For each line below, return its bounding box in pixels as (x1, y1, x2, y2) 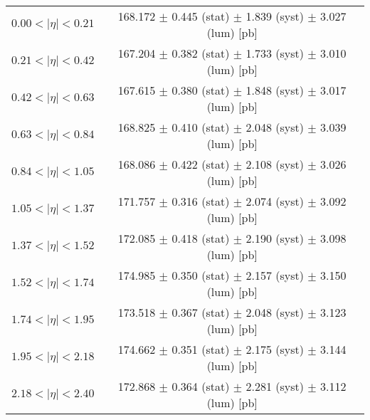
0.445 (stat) (171, 8, 230, 24)
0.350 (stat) (171, 267, 230, 283)
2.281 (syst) (245, 378, 304, 394)
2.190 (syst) (245, 230, 304, 246)
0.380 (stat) (171, 82, 230, 98)
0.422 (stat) (171, 156, 230, 172)
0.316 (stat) (171, 193, 230, 209)
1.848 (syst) (245, 82, 304, 98)
